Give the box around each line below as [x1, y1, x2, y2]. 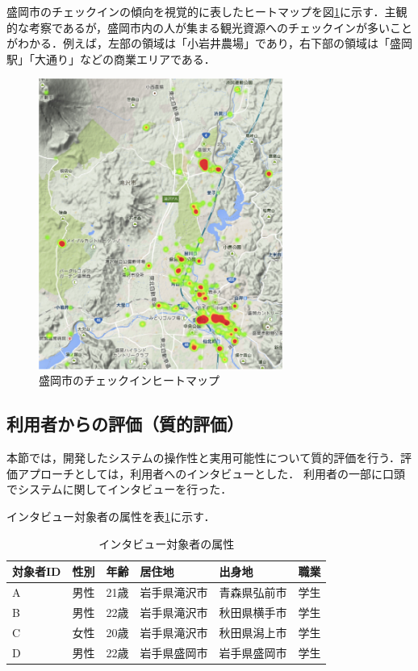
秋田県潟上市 [219, 623, 287, 640]
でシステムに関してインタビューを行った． [6, 481, 232, 498]
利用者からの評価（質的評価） [6, 411, 244, 436]
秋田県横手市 [219, 603, 287, 620]
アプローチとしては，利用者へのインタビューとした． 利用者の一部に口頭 [17, 465, 405, 481]
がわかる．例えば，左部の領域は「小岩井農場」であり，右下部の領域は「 [6, 35, 390, 52]
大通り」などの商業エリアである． [34, 50, 215, 67]
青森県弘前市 [219, 583, 287, 600]
